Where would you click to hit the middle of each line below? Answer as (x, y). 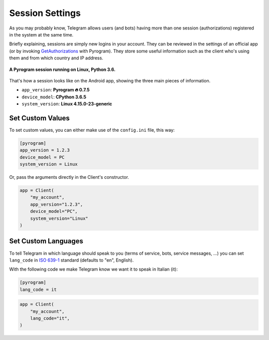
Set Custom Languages (46, 241)
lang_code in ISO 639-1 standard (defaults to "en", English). (71, 260)
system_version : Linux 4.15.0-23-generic (67, 104)
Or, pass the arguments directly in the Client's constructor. (69, 177)
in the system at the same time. (41, 34)
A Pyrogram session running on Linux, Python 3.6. (62, 69)
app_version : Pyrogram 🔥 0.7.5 (56, 90)
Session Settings (45, 13)
